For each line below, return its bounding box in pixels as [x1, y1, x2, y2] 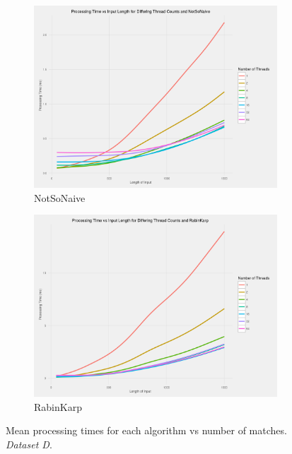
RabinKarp [34, 399, 82, 414]
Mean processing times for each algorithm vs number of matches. [6, 423, 287, 438]
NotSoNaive [34, 190, 86, 205]
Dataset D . [6, 436, 52, 451]
